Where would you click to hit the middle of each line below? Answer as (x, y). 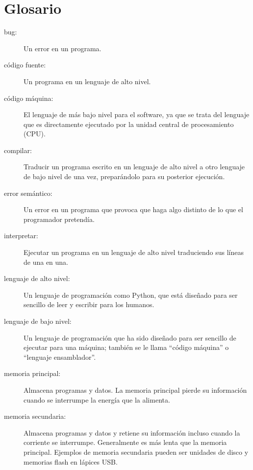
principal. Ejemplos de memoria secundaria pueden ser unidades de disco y (136, 452)
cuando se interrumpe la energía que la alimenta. (97, 399)
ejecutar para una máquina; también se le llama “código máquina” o (126, 347)
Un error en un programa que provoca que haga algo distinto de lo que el (133, 209)
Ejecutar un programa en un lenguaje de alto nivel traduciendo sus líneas (134, 252)
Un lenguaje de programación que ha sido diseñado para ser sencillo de (130, 337)
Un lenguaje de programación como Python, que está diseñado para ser (131, 295)
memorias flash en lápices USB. (71, 461)
